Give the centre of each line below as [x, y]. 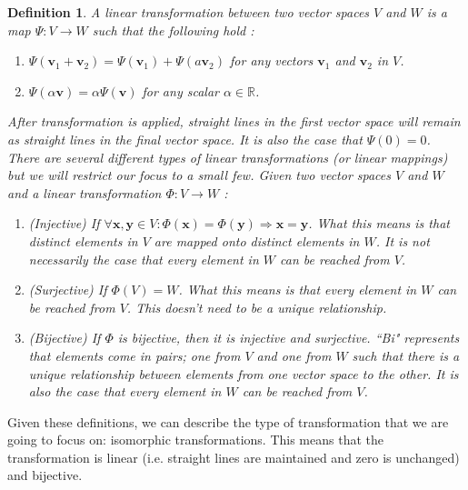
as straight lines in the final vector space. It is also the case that [185, 139]
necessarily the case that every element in [144, 259]
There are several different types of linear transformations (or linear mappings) [228, 157]
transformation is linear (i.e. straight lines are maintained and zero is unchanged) [234, 457]
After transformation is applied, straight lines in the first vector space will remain [234, 121]
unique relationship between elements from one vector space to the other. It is [244, 373]
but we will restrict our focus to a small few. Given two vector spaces [199, 175]
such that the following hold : [173, 30]
